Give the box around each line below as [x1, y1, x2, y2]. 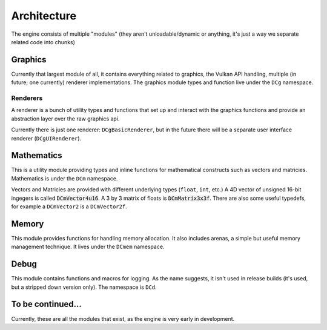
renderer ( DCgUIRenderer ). [11, 134, 82, 142]
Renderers [11, 94, 43, 102]
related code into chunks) [11, 38, 76, 45]
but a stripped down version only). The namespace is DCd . [11, 283, 157, 291]
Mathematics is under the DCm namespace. [11, 174, 118, 182]
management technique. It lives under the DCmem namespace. [11, 243, 165, 251]
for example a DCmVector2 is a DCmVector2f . [11, 203, 127, 210]
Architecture [11, 9, 77, 22]
